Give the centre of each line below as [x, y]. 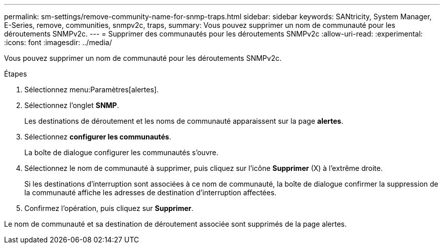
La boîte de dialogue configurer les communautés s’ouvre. [121, 152]
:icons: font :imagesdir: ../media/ [58, 42]
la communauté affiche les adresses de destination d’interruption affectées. [151, 192]
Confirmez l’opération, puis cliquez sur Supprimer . [109, 208]
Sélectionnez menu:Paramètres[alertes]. [91, 90]
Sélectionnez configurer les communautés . [98, 137]
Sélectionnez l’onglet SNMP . [72, 105]
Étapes [16, 74]
